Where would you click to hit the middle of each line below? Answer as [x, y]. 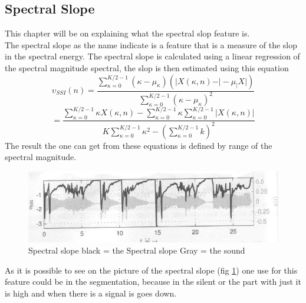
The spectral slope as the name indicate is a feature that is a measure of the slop [151, 44]
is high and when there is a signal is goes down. [91, 293]
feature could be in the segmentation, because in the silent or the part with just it [153, 282]
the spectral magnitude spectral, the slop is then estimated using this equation [147, 67]
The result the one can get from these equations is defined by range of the [139, 145]
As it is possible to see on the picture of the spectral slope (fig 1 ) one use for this [151, 270]
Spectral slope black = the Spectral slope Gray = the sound [137, 250]
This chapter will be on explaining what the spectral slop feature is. [127, 33]
